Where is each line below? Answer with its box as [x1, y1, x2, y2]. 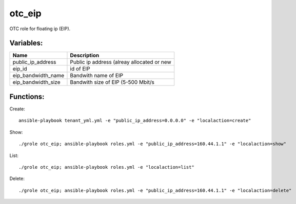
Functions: [9, 92, 45, 101]
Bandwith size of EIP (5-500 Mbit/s [70, 79, 155, 86]
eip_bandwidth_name [12, 72, 65, 79]
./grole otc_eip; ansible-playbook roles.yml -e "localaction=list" [18, 164, 194, 170]
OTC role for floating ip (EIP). [9, 26, 71, 32]
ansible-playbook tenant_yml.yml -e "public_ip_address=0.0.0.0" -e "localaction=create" [18, 118, 251, 124]
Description [70, 52, 100, 59]
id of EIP [70, 65, 90, 73]
